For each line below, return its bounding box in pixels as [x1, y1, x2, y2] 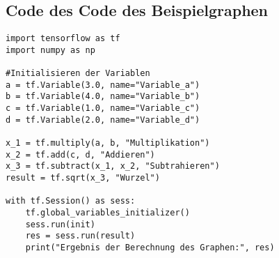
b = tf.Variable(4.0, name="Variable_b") [6, 91, 200, 102]
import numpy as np [6, 45, 95, 55]
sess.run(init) [25, 219, 95, 229]
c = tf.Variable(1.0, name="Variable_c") [6, 103, 200, 114]
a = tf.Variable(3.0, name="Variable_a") [6, 79, 200, 90]
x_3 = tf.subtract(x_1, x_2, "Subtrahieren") [6, 161, 220, 172]
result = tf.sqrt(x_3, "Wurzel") [6, 173, 160, 183]
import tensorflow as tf [6, 33, 120, 44]
